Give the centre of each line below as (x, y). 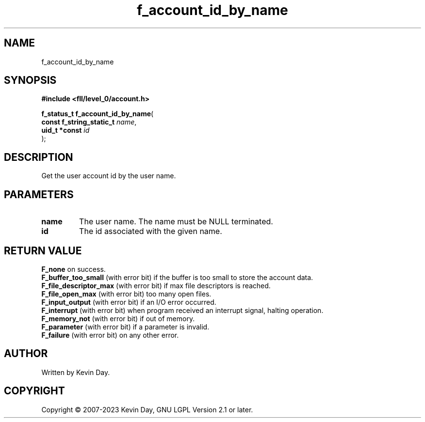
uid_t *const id (65, 130)
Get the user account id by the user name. (109, 176)
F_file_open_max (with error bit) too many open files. (126, 294)
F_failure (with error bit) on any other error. (110, 335)
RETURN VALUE (43, 250)
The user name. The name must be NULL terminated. (176, 222)
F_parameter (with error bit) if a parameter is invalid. (125, 327)
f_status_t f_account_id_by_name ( (98, 114)
